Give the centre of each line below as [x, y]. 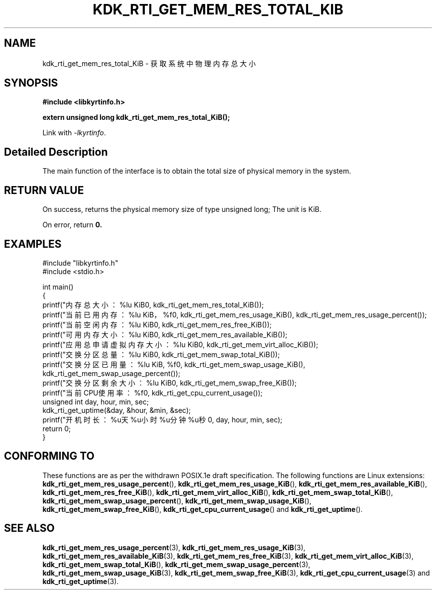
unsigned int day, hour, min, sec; [96, 401]
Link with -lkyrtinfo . [74, 133]
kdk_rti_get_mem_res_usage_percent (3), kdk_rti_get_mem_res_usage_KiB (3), [174, 547]
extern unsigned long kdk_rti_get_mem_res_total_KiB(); [136, 117]
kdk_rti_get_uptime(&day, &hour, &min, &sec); [117, 410]
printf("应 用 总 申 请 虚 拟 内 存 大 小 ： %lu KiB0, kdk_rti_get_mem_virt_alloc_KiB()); [180, 344]
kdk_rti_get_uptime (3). [81, 581]
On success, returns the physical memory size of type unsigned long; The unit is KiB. [182, 209]
